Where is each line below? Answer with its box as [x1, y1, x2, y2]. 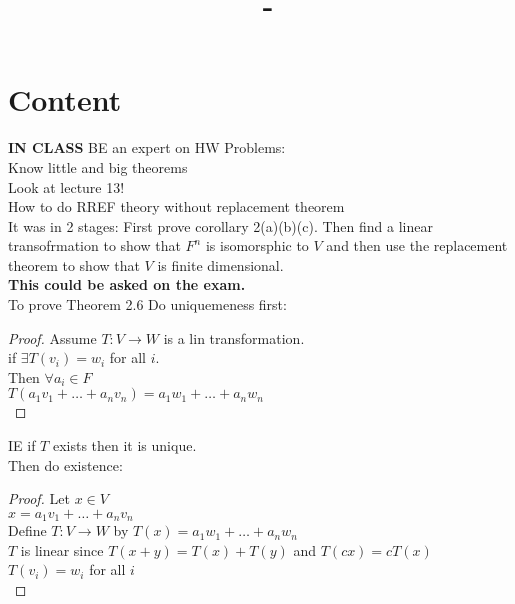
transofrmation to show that [8, 235, 181, 256]
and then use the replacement [326, 235, 508, 256]
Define [8, 520, 47, 541]
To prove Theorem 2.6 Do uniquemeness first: [8, 294, 287, 315]
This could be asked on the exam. [8, 274, 246, 295]
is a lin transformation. [163, 327, 305, 348]
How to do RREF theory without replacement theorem [8, 196, 345, 217]
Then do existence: [8, 454, 123, 475]
